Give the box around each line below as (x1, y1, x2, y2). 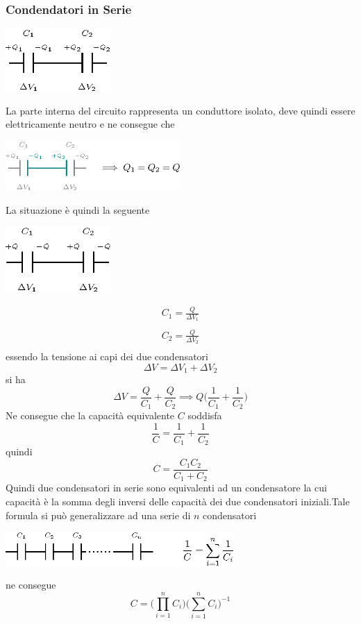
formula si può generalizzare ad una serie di (6, 507, 191, 522)
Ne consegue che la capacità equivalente (6, 408, 175, 423)
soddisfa (187, 408, 222, 423)
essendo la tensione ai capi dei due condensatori (6, 349, 208, 364)
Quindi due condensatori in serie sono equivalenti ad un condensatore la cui (6, 480, 327, 495)
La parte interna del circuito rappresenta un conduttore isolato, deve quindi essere (6, 103, 355, 117)
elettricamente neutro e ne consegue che (6, 117, 175, 131)
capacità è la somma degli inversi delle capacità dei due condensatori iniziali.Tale (6, 494, 350, 509)
